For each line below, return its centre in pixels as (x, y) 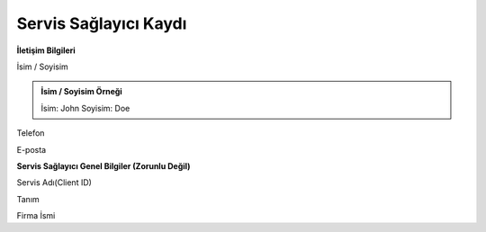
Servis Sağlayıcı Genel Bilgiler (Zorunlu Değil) (103, 165)
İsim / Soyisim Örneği (82, 92)
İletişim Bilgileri (46, 50)
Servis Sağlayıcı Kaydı (102, 23)
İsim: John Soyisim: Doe (85, 108)
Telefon (31, 133)
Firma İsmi (36, 216)
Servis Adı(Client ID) (54, 183)
